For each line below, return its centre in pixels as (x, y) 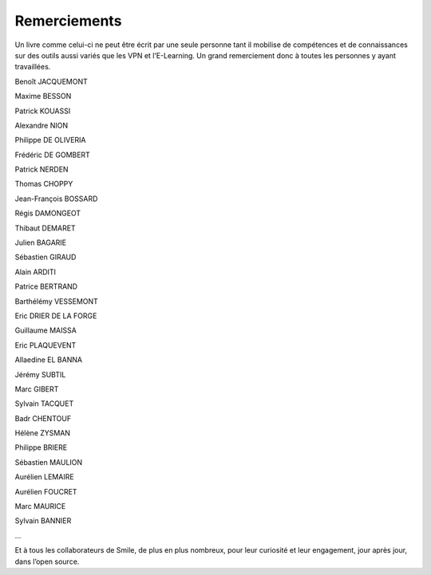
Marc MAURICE (40, 506)
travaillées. (33, 67)
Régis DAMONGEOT (48, 213)
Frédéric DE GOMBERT (53, 155)
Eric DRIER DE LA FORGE (56, 316)
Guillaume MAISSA (46, 330)
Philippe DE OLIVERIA (50, 140)
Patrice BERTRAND (46, 286)
